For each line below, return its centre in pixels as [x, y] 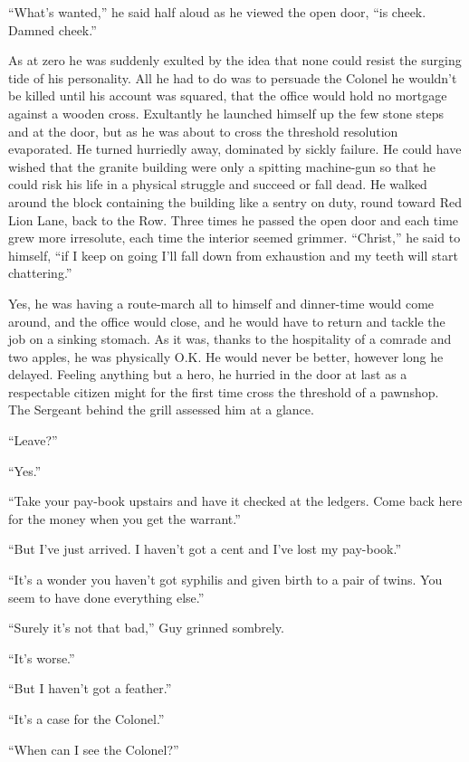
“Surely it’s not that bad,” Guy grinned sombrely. [146, 628]
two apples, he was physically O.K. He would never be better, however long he [226, 356]
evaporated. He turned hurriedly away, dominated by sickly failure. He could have [235, 149]
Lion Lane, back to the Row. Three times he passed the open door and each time [234, 219]
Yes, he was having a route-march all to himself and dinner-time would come [221, 303]
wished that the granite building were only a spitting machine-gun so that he [222, 166]
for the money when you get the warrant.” [124, 518]
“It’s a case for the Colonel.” [86, 719]
